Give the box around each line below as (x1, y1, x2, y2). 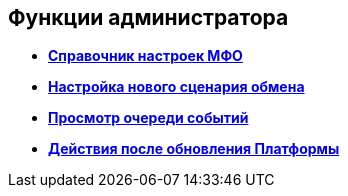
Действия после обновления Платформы (48, 140, 340, 158)
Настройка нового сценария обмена (48, 78, 305, 96)
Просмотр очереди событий (48, 109, 249, 127)
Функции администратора (8, 5, 289, 30)
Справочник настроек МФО (48, 47, 243, 65)
